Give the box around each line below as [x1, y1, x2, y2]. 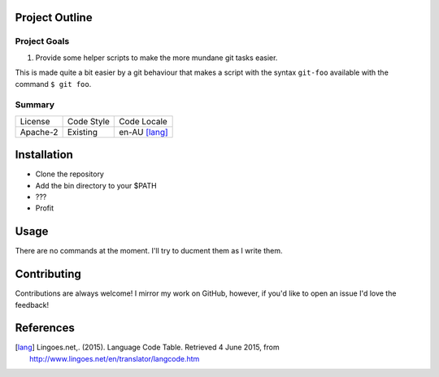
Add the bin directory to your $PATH [35, 180, 158, 190]
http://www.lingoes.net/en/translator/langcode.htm [29, 353, 200, 363]
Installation [15, 148, 73, 162]
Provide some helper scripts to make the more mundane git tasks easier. [35, 53, 278, 63]
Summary [15, 99, 55, 110]
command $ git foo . [15, 79, 92, 89]
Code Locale [119, 115, 168, 127]
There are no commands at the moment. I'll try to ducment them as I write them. [15, 246, 284, 256]
